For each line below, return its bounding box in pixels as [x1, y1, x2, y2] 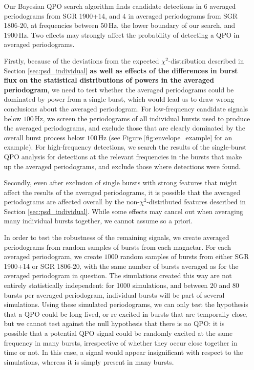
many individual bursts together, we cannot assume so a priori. [4, 216, 193, 226]
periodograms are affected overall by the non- [4, 196, 140, 207]
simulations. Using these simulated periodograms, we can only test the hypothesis [4, 299, 249, 309]
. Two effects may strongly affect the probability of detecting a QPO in [27, 29, 240, 40]
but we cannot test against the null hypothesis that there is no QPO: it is [4, 318, 225, 328]
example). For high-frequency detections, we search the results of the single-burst [4, 142, 247, 152]
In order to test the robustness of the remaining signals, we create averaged [4, 232, 230, 242]
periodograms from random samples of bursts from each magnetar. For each [4, 241, 231, 252]
